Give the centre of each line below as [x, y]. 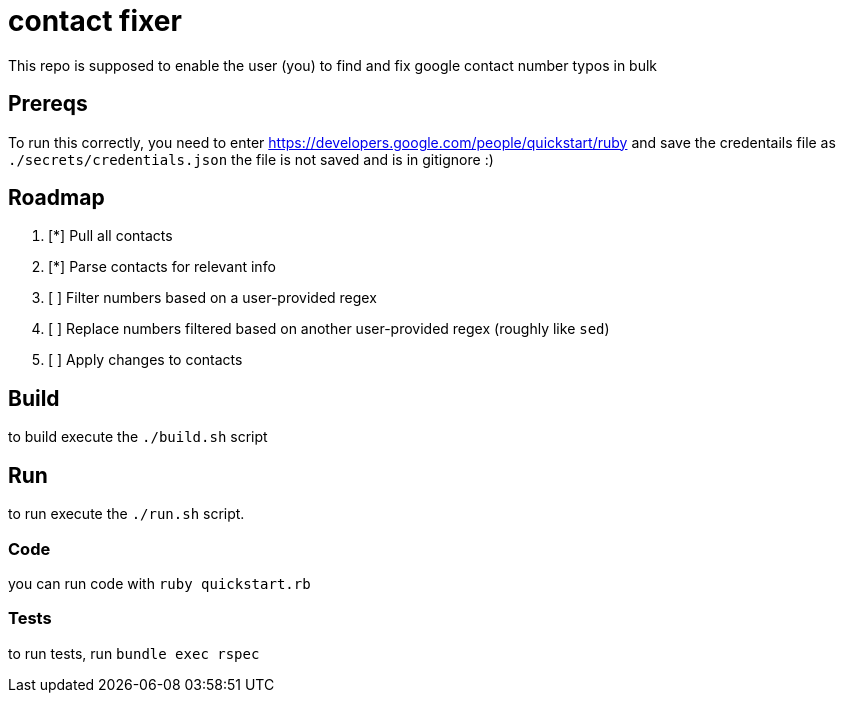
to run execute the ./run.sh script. [126, 514]
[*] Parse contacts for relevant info [162, 267]
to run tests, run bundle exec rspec [134, 653]
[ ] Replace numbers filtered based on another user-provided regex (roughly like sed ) [329, 329]
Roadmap [56, 198]
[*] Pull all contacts [110, 236]
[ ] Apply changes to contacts [145, 360]
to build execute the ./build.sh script [138, 437]
